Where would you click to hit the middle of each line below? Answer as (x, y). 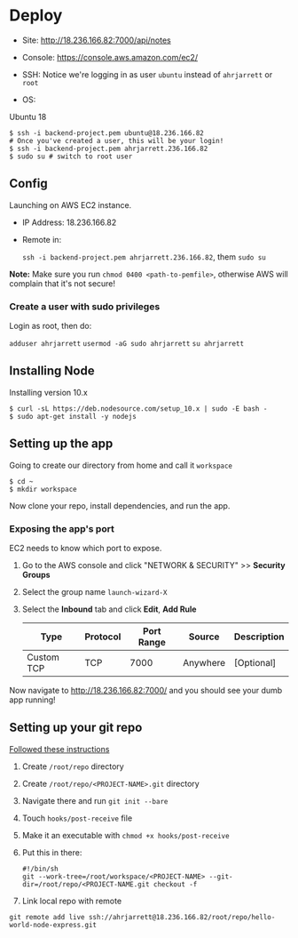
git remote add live (47, 917)
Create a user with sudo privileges (85, 306)
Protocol (102, 637)
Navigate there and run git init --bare (95, 800)
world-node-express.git (53, 925)
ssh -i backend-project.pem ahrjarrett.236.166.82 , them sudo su (144, 257)
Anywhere (204, 662)
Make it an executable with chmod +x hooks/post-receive (125, 835)
